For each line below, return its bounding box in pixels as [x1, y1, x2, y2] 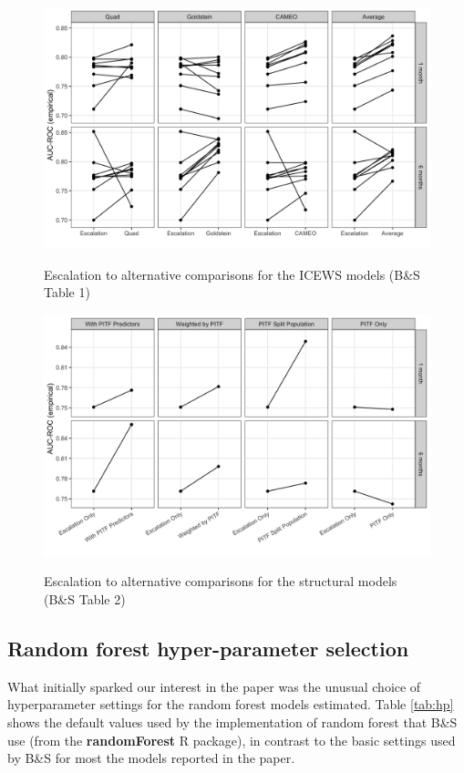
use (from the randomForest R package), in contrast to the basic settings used [7, 730, 456, 749]
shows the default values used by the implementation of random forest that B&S [7, 712, 458, 731]
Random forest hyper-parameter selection [7, 634, 409, 662]
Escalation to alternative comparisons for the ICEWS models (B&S [44, 264, 420, 283]
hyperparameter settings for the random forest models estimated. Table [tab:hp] [7, 695, 454, 714]
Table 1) [44, 283, 90, 302]
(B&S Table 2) [44, 589, 126, 608]
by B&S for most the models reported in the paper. [7, 748, 295, 768]
